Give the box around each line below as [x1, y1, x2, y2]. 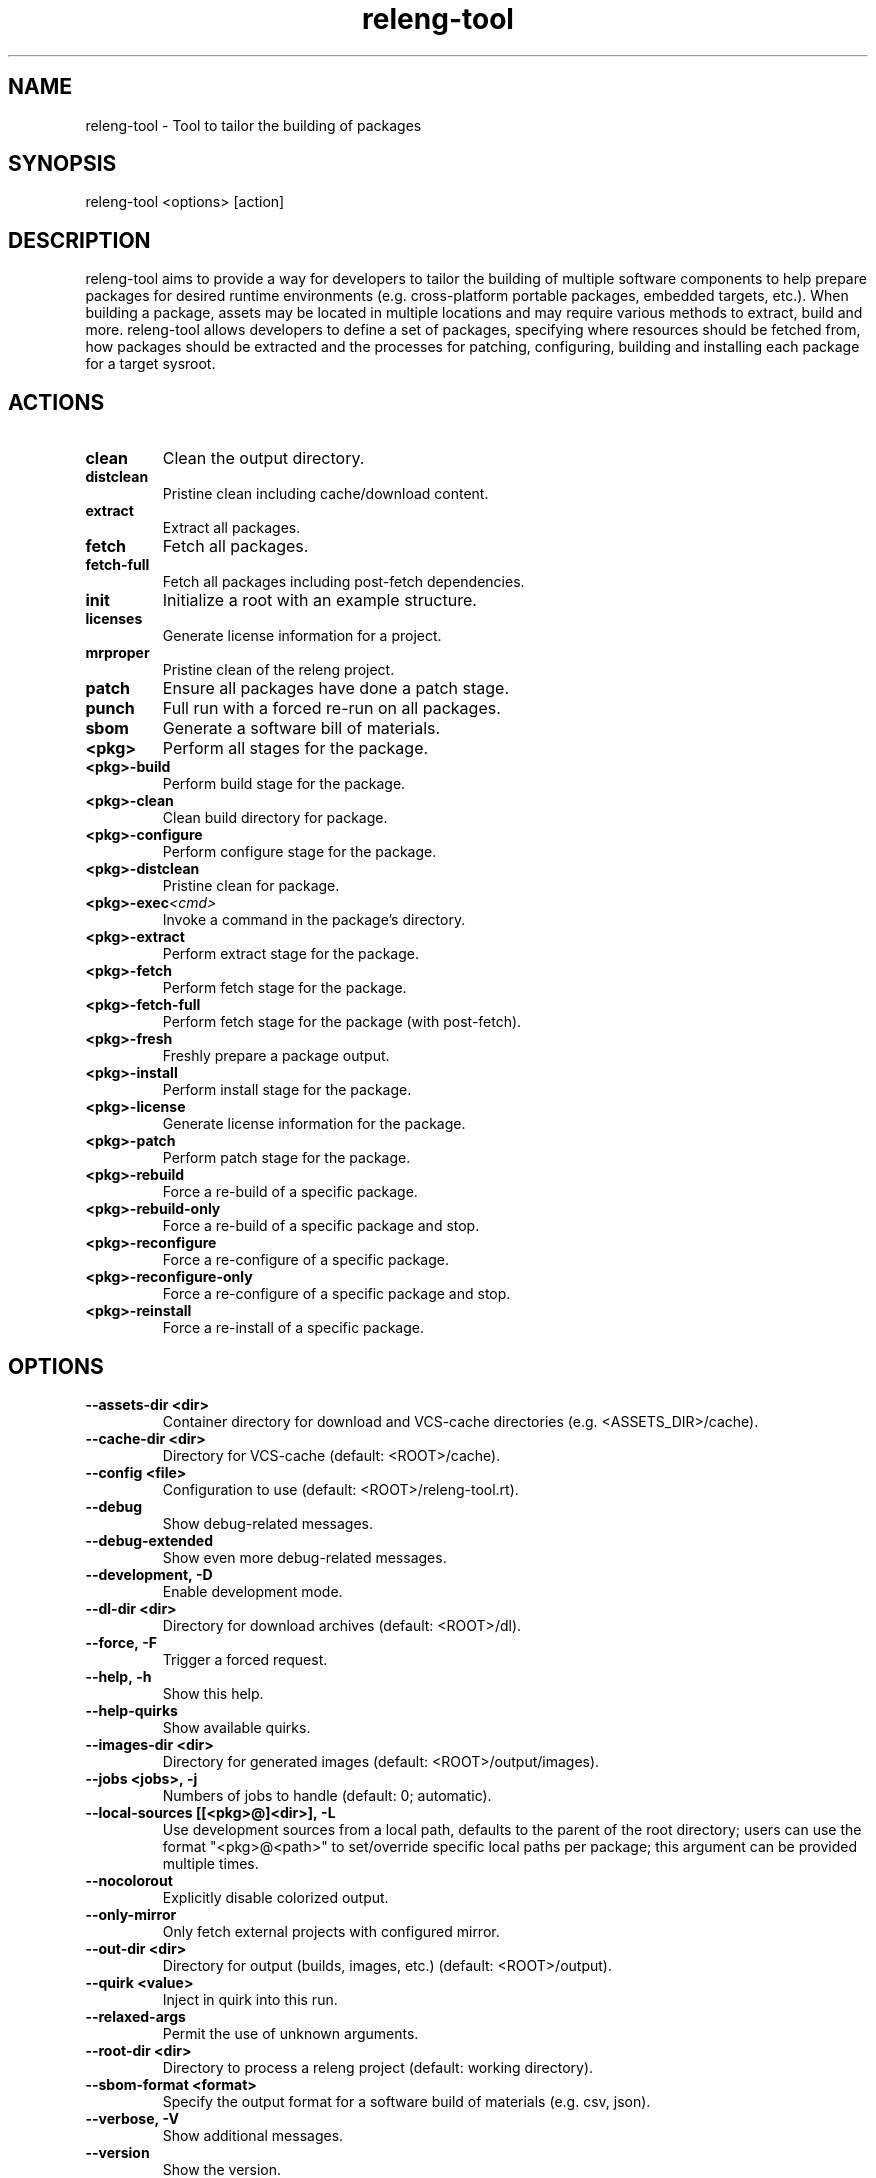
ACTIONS [8, 389, 105, 415]
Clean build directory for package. [162, 809, 388, 827]
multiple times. [162, 1854, 259, 1872]
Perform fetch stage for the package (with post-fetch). [162, 1013, 522, 1031]
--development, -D [85, 1565, 213, 1583]
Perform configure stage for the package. [162, 843, 437, 861]
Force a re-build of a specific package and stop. [162, 1217, 480, 1235]
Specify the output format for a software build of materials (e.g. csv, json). [162, 2092, 651, 2110]
